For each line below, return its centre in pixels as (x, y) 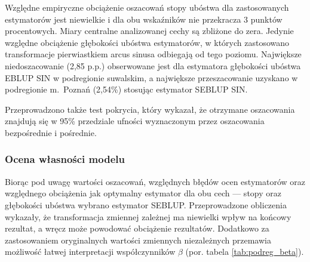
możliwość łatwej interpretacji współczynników (90, 252)
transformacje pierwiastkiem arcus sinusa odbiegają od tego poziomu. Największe (153, 54)
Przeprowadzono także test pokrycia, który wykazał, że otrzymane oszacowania (150, 109)
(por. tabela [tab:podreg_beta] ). (245, 252)
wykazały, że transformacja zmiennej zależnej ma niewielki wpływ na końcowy (148, 216)
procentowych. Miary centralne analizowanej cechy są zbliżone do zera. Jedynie (149, 31)
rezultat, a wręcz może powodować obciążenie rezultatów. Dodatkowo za (137, 228)
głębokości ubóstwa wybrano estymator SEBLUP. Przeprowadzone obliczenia (146, 204)
